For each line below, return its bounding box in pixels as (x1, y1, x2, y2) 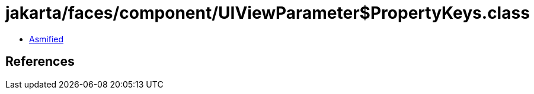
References (5, 54, 75, 69)
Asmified (29, 33, 64, 44)
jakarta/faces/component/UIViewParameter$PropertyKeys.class (5, 3, 530, 23)
